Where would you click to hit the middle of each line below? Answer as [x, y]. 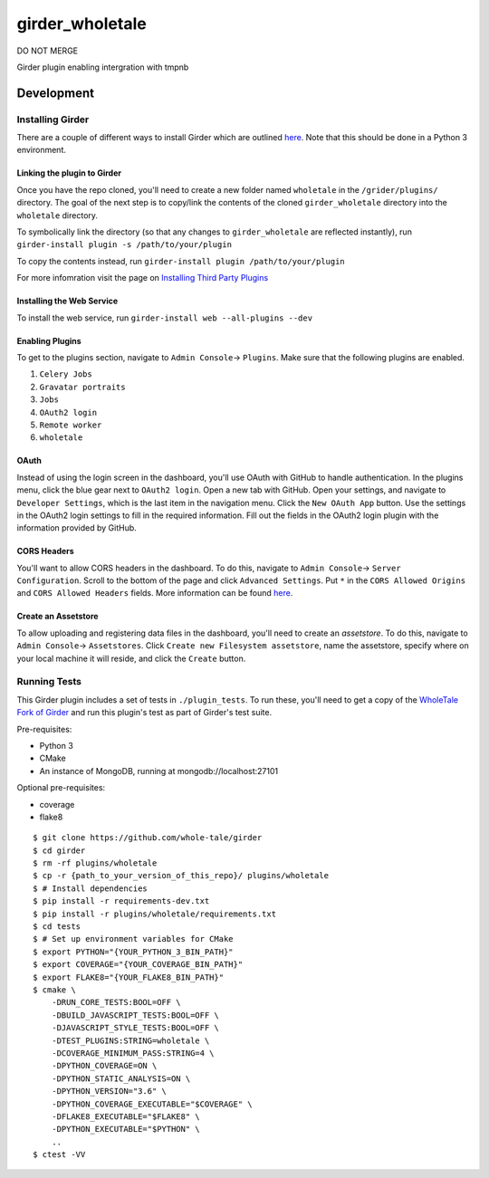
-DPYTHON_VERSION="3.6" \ [109, 1092]
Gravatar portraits [82, 387]
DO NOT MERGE [48, 51]
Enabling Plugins [49, 340]
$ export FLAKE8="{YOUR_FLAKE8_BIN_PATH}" [129, 977]
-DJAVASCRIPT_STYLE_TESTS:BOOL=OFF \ [135, 1028]
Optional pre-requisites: [61, 788]
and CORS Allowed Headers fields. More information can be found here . [155, 593]
